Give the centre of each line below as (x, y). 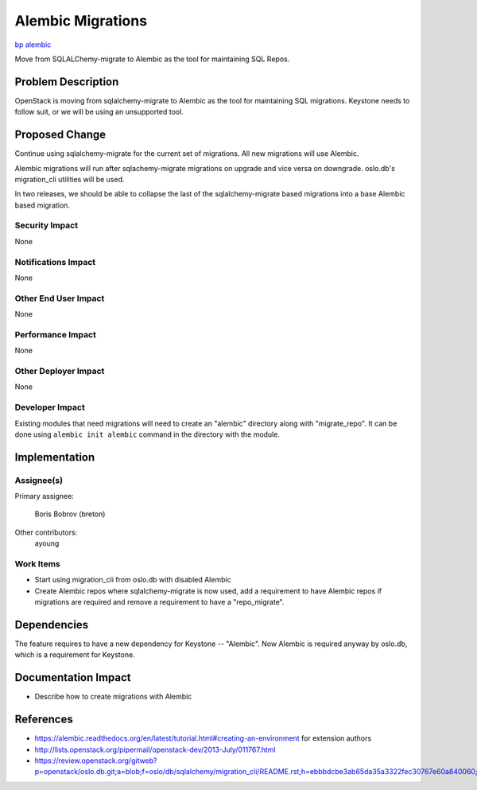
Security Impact (47, 225)
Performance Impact (56, 334)
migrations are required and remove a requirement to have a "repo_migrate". (159, 602)
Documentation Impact (73, 677)
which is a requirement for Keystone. (75, 655)
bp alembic (33, 45)
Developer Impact (50, 407)
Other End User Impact (60, 298)
